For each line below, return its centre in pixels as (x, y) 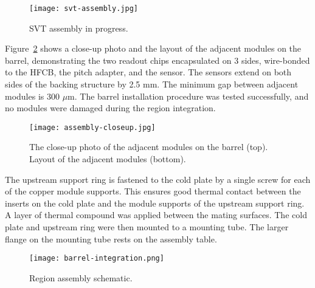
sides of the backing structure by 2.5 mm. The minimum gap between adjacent (152, 84)
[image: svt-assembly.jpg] (84, 9)
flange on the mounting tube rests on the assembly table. (111, 238)
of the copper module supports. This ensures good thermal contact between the (153, 191)
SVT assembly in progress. (79, 28)
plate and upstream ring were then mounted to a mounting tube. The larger (147, 227)
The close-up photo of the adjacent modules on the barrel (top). (149, 147)
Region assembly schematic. (81, 277)
